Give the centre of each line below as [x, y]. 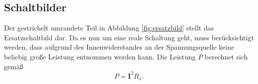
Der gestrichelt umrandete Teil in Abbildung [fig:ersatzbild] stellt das [109, 28]
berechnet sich [226, 56]
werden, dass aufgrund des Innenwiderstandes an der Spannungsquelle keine [119, 47]
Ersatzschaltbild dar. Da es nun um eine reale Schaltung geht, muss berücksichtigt [129, 37]
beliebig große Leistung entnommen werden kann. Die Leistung [100, 56]
